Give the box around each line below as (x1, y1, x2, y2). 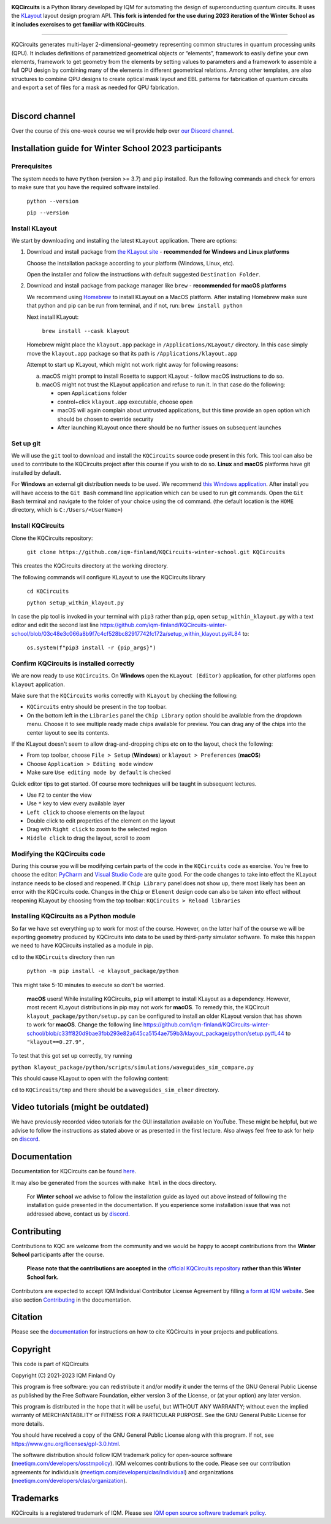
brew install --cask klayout (42, 327, 130, 335)
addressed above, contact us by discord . (26, 1210, 130, 1217)
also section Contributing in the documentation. (11, 1296, 132, 1303)
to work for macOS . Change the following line (26, 1021, 142, 1028)
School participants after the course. (11, 1251, 104, 1258)
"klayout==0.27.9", (26, 1038, 85, 1045)
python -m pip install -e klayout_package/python (26, 967, 179, 975)
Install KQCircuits (11, 522, 65, 530)
